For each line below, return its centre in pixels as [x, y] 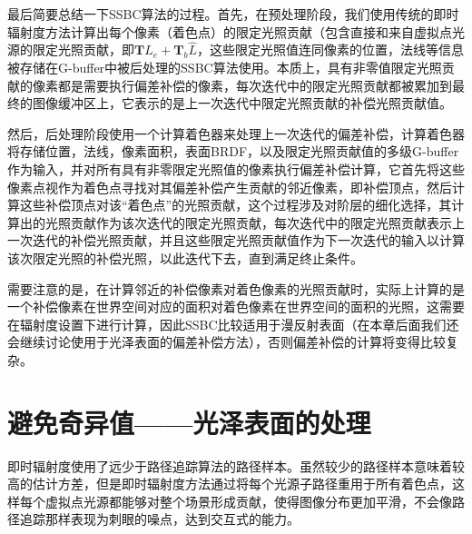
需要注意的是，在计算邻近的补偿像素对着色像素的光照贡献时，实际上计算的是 [236, 288]
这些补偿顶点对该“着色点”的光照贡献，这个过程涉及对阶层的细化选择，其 [236, 205]
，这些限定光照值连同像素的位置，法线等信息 [330, 49]
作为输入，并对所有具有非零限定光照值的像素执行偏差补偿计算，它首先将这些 [236, 168]
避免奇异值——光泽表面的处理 [189, 422]
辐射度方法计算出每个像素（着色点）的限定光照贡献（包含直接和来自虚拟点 [230, 31]
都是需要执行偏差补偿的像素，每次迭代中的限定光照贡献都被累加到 [255, 85]
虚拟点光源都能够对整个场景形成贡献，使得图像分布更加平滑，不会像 [248, 501]
